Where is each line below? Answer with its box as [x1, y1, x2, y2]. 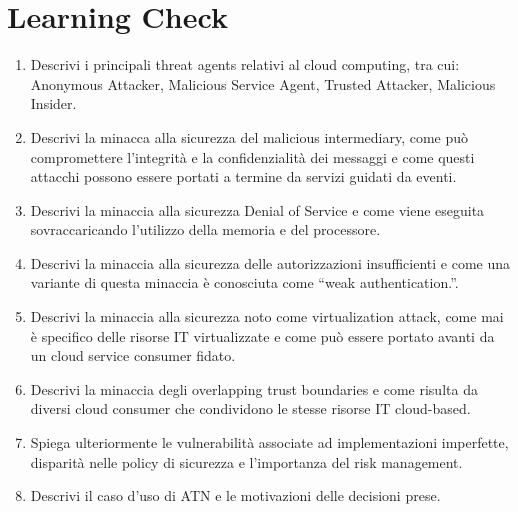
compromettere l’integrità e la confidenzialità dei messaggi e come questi [30, 146, 475, 167]
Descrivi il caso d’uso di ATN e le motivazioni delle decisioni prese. [30, 485, 441, 506]
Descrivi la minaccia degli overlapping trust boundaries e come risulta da [30, 378, 478, 399]
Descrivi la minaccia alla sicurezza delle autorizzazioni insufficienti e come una [30, 252, 511, 273]
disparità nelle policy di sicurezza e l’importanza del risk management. [30, 451, 463, 472]
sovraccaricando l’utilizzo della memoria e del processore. [30, 219, 381, 240]
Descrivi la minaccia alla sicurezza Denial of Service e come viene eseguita [30, 199, 485, 220]
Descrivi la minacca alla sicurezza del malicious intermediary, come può [30, 126, 469, 147]
